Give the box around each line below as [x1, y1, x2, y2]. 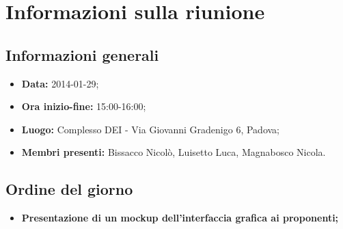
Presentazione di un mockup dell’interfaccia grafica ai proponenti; [21, 211, 339, 225]
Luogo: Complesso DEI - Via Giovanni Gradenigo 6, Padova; [21, 122, 280, 136]
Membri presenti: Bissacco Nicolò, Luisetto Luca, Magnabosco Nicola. [21, 145, 326, 159]
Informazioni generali [5, 44, 159, 65]
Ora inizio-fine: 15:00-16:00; [21, 99, 146, 113]
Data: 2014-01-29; [21, 76, 99, 90]
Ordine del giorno [5, 178, 133, 200]
